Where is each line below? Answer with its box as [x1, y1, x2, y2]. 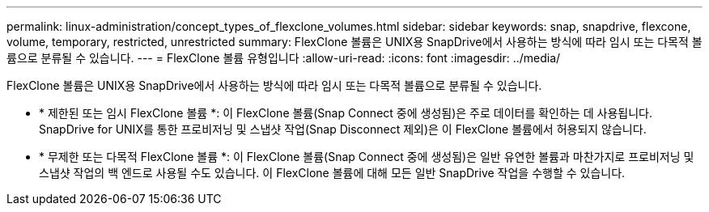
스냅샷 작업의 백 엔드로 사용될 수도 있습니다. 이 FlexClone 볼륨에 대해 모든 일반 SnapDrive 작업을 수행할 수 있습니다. [39, 166, 626, 180]
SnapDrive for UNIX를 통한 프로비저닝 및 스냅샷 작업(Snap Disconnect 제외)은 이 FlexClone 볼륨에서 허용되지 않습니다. [39, 122, 647, 136]
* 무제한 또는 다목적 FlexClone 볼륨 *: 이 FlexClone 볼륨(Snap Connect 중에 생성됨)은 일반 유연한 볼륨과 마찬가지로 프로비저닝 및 [39, 150, 694, 163]
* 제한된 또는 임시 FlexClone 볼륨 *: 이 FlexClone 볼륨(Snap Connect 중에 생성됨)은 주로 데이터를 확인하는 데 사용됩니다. [39, 106, 652, 120]
